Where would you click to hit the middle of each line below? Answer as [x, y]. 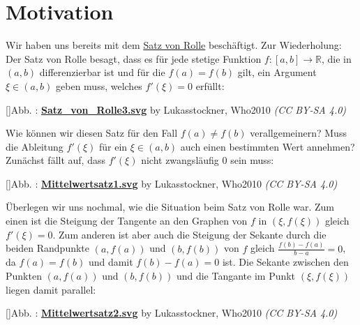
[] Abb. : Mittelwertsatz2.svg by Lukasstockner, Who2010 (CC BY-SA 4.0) [172, 313]
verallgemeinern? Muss [298, 133]
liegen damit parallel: [51, 289]
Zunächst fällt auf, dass [55, 160]
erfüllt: [210, 85]
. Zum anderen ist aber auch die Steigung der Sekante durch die [189, 234]
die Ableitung [35, 146]
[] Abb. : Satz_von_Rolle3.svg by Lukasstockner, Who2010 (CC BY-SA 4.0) [176, 109]
